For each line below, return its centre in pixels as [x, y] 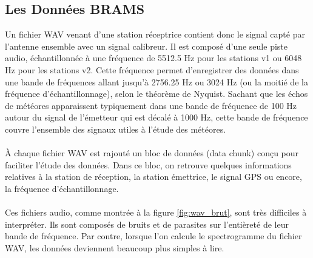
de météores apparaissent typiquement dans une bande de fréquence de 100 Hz [151, 105]
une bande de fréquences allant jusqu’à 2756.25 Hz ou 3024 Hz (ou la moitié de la [156, 81]
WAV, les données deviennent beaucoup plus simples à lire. [115, 247]
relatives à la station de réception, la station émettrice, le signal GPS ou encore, [153, 177]
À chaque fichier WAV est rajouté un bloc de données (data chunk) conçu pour [152, 153]
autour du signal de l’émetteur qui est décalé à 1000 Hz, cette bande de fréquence [156, 117]
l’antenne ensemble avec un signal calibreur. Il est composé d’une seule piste [146, 46]
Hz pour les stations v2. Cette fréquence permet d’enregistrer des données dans [152, 69]
